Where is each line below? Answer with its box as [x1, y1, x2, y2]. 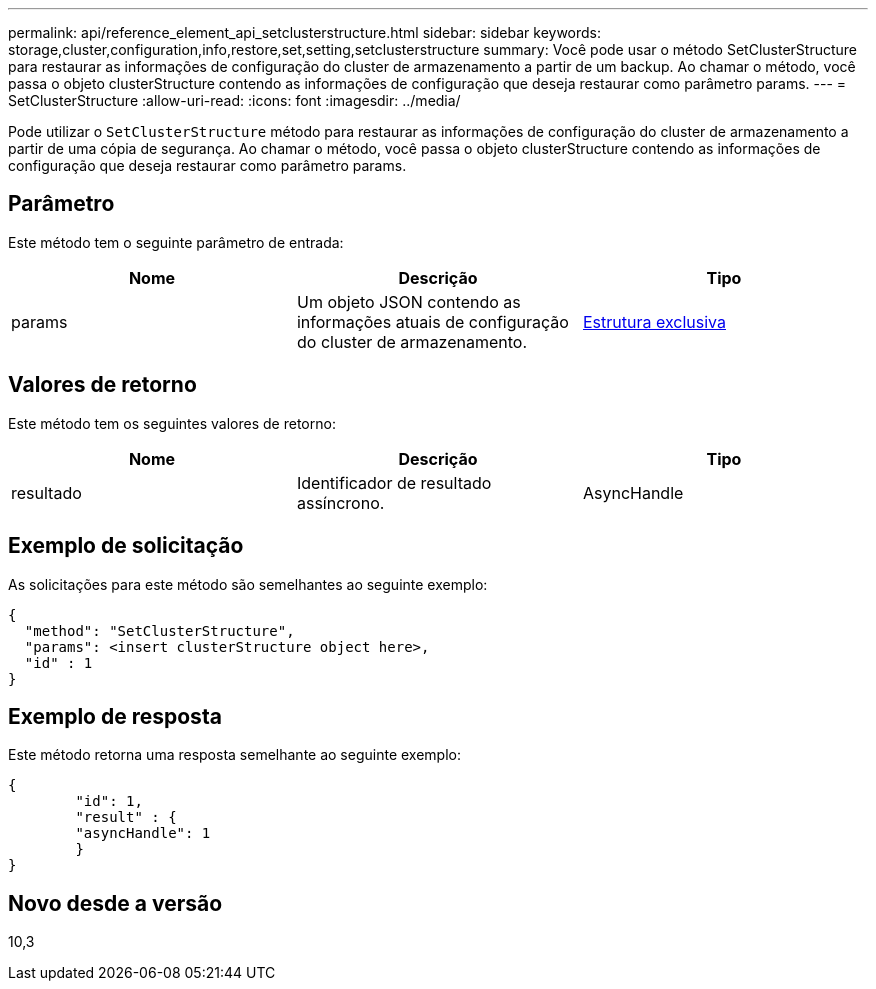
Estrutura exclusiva [582, 311, 726, 332]
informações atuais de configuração [296, 311, 569, 332]
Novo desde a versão [8, 890, 223, 916]
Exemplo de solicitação [8, 533, 244, 559]
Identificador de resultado [296, 472, 492, 493]
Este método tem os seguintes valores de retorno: [8, 414, 336, 432]
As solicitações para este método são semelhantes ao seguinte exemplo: [8, 575, 488, 593]
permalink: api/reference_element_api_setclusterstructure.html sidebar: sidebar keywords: [8, 24, 602, 41]
